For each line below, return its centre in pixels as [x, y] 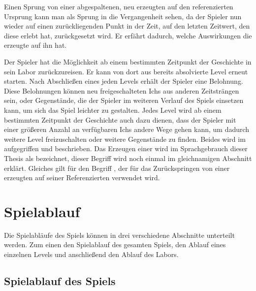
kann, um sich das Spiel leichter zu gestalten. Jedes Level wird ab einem [113, 110]
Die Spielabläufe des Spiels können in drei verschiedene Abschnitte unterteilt [119, 235]
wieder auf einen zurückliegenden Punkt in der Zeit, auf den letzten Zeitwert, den [127, 26]
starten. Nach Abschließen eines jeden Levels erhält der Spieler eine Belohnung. [124, 81]
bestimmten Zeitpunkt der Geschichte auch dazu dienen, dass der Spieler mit [120, 119]
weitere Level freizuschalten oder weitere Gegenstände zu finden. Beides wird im [125, 139]
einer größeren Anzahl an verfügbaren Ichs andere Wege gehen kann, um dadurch [127, 129]
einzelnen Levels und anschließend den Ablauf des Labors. [91, 254]
